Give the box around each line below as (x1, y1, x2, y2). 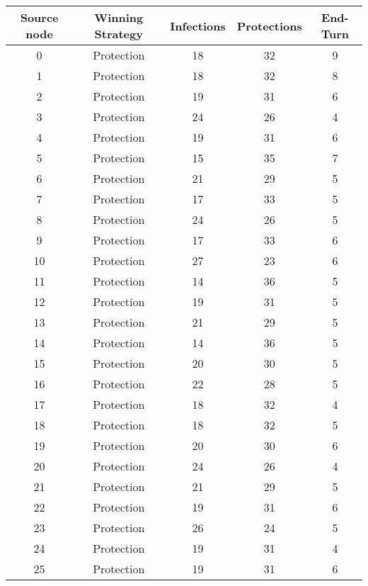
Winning (94, 9, 144, 26)
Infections (170, 17, 226, 34)
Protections (236, 17, 302, 34)
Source (20, 9, 59, 26)
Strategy (94, 26, 143, 42)
